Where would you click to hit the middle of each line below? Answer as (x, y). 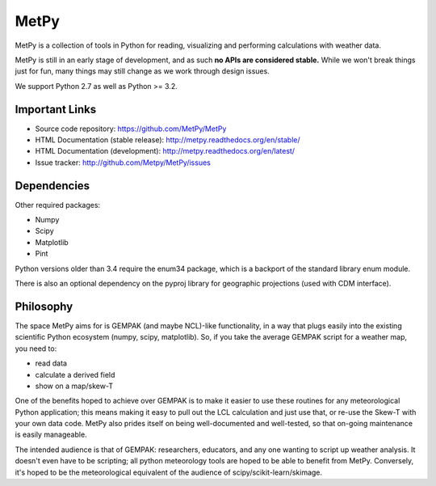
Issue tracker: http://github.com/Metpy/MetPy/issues (123, 163)
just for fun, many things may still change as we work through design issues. (142, 71)
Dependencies (52, 186)
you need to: (36, 349)
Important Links (56, 109)
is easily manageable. (51, 435)
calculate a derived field (75, 374)
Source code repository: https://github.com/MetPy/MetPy (131, 129)
